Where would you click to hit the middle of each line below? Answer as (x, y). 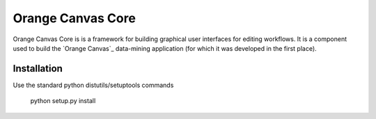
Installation (38, 69)
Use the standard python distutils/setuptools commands (93, 85)
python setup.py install (63, 101)
